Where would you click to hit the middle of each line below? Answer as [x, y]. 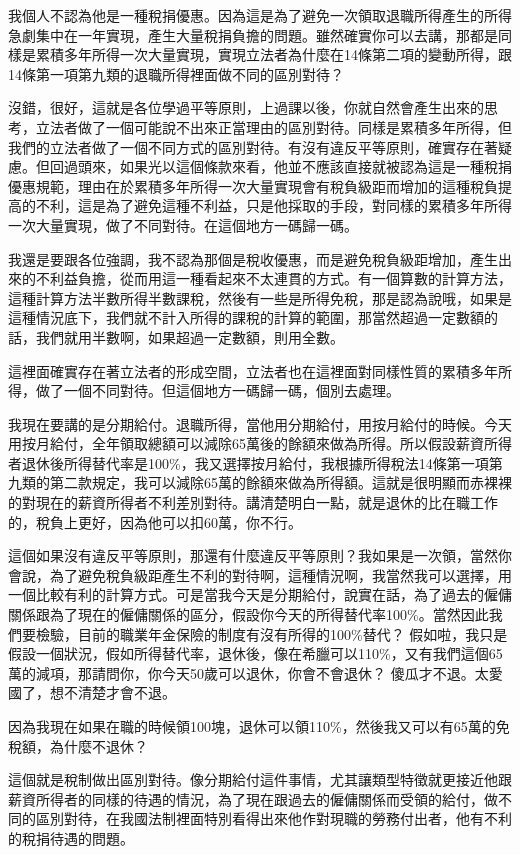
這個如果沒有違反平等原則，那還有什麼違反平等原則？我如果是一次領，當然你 [260, 555]
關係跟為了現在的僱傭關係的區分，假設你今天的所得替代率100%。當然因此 [248, 614]
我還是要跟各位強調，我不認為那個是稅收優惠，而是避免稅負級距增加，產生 [253, 258]
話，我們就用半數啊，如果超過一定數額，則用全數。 [176, 336]
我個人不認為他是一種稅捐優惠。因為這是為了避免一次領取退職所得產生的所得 [260, 15]
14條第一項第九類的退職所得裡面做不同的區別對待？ [176, 73]
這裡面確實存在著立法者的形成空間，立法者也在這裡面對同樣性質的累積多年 [253, 370]
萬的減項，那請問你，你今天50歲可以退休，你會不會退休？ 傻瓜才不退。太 [248, 672]
